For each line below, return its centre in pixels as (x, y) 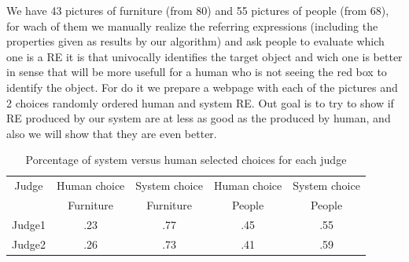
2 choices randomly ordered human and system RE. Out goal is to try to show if (200, 102)
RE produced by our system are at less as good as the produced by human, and (199, 118)
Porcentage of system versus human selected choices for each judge (186, 160)
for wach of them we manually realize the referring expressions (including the (192, 25)
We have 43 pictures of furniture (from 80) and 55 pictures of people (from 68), (198, 10)
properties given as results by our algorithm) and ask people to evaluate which (195, 41)
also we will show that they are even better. (112, 133)
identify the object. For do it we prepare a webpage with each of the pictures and (202, 87)
